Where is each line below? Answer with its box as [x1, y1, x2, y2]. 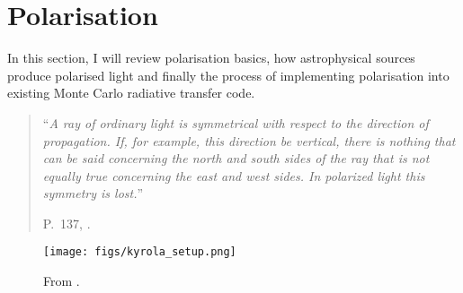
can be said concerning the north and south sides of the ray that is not [42, 149, 430, 168]
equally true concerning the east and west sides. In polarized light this [42, 166, 425, 185]
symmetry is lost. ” [42, 184, 144, 203]
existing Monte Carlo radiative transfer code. [7, 83, 255, 102]
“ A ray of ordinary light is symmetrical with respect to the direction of [42, 113, 429, 132]
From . [43, 271, 80, 290]
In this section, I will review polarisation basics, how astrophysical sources [7, 48, 415, 67]
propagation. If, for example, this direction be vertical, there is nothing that [42, 131, 456, 150]
